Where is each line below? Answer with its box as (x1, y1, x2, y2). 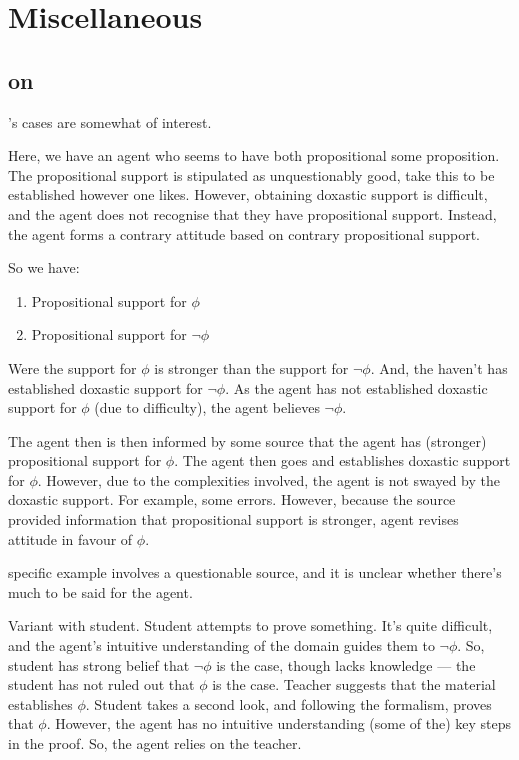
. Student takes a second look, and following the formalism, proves (85, 693, 492, 714)
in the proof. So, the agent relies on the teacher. (8, 733, 302, 754)
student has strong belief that (8, 654, 190, 675)
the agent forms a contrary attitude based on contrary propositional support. (8, 223, 480, 244)
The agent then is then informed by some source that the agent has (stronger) (8, 430, 487, 451)
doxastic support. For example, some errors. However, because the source (8, 489, 456, 510)
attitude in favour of (8, 528, 133, 549)
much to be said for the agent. (8, 581, 193, 602)
